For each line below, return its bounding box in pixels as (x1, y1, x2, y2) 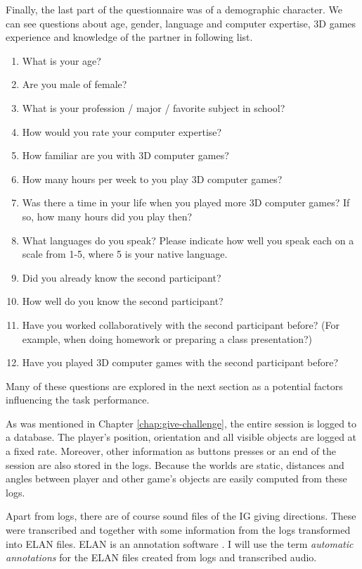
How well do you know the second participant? (22, 294, 224, 308)
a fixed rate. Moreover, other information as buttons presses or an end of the (6, 444, 337, 458)
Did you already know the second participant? (22, 270, 221, 284)
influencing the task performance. (6, 392, 150, 407)
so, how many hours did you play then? (22, 208, 193, 223)
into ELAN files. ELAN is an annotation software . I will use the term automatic (6, 536, 354, 551)
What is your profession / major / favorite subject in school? (22, 100, 285, 115)
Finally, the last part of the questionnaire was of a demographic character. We (6, 2, 342, 16)
